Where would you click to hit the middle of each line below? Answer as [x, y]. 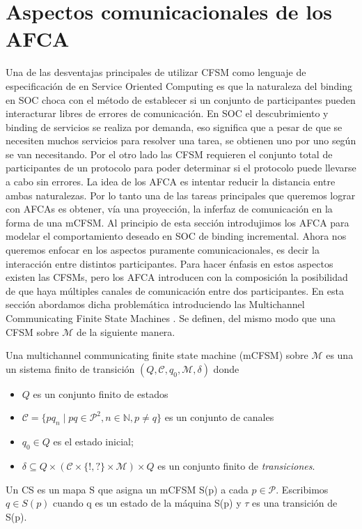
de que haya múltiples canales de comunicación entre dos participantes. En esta [175, 290]
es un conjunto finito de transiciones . [236, 465]
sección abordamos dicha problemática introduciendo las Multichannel [155, 304]
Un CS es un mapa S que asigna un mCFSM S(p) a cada [127, 489]
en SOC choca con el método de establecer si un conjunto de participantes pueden [181, 99]
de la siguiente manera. [126, 331]
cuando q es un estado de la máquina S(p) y [147, 503]
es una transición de [295, 503]
